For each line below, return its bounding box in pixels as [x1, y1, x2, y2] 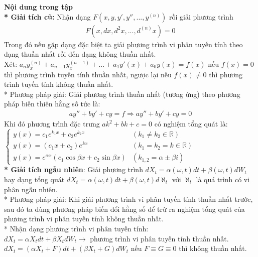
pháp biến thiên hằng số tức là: [4, 98, 100, 109]
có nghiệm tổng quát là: [154, 118, 228, 129]
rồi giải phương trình [169, 11, 233, 22]
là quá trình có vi [196, 174, 250, 184]
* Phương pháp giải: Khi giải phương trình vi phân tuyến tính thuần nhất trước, [4, 194, 253, 204]
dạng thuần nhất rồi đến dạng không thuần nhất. [4, 49, 156, 59]
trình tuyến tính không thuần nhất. [4, 79, 113, 89]
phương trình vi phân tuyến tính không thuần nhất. [4, 213, 164, 224]
